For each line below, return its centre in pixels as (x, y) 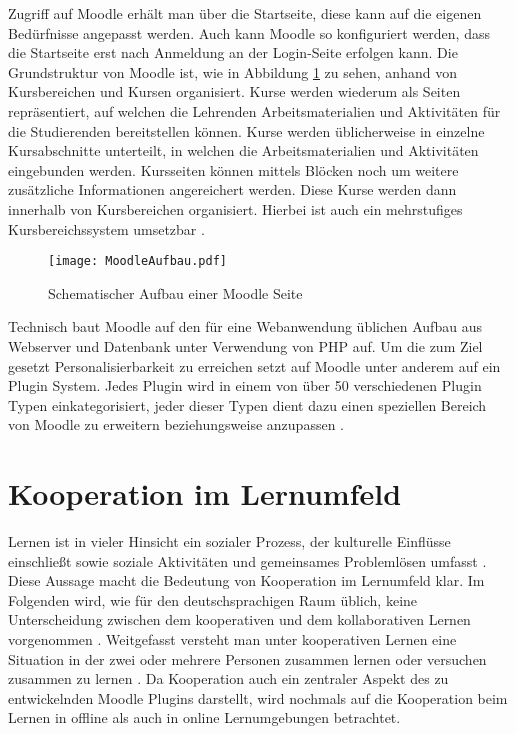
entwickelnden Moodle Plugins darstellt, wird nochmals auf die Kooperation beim (258, 697)
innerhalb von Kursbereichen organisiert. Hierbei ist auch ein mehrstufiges (235, 208)
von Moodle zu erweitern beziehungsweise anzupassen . (176, 424)
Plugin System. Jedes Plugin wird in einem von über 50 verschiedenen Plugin (245, 385)
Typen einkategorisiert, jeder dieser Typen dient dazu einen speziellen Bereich (247, 404)
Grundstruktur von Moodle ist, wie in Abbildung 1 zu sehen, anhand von (232, 71)
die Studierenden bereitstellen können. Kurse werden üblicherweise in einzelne (246, 130)
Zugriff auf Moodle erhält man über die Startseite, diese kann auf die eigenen (245, 13)
